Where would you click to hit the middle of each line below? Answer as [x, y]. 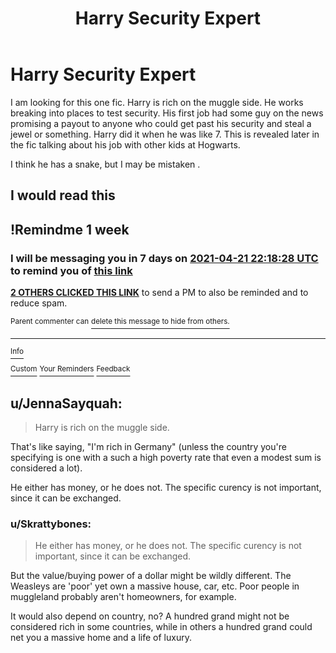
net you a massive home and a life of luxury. [101, 638]
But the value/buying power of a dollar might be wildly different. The [151, 576]
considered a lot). [46, 468]
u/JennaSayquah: [66, 403]
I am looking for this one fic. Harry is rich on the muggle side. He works [157, 102]
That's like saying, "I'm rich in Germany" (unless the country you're [148, 447]
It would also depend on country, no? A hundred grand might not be [150, 616]
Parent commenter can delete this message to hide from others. [120, 322]
